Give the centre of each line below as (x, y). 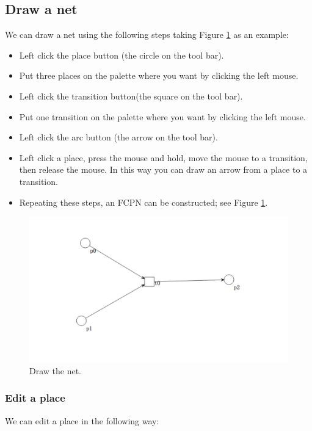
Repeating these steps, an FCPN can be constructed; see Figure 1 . (143, 202)
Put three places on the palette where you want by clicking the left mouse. (159, 75)
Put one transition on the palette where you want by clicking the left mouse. (162, 116)
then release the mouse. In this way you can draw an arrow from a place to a (163, 169)
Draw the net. (56, 370)
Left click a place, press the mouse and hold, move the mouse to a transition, (163, 157)
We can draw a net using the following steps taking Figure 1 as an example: (147, 34)
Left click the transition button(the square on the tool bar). (131, 96)
